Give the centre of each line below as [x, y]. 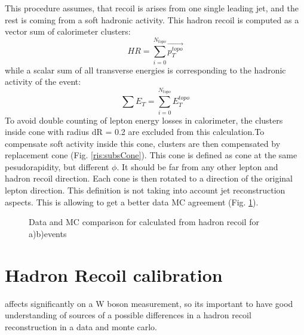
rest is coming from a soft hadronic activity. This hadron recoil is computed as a [152, 19]
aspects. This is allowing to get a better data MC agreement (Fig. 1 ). [132, 202]
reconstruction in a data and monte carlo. [81, 326]
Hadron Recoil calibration [114, 274]
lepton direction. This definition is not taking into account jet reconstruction [145, 190]
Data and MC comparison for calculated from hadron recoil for [144, 222]
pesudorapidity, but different [57, 166]
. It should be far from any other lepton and [197, 166]
